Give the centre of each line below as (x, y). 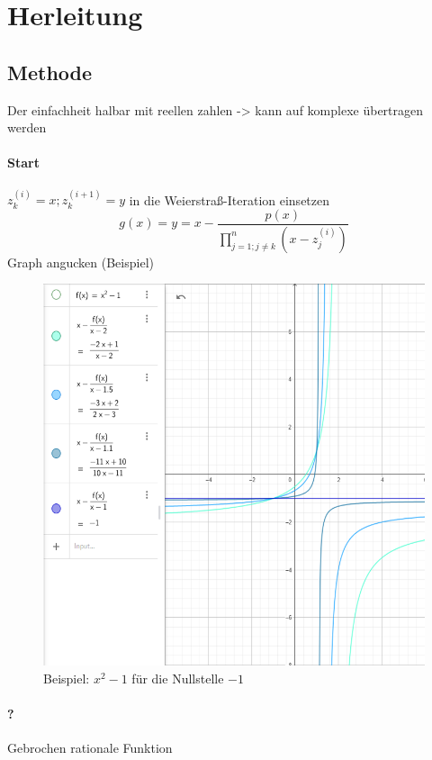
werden (27, 127)
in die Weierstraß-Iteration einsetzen (229, 199)
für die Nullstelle (178, 679)
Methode (50, 72)
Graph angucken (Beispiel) (81, 262)
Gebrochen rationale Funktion (90, 748)
